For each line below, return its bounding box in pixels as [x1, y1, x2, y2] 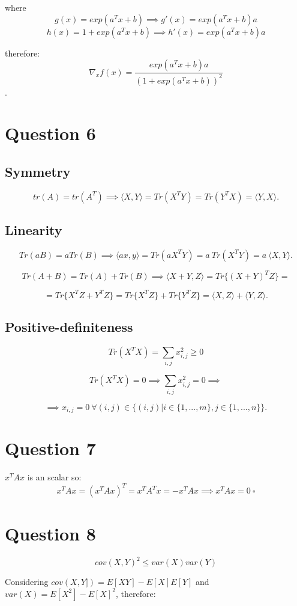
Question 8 [5, 521, 96, 545]
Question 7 [5, 436, 96, 461]
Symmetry [5, 162, 71, 180]
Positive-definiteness [5, 317, 133, 336]
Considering [5, 575, 49, 588]
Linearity [5, 221, 62, 239]
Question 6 [5, 121, 96, 145]
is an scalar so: [27, 471, 82, 483]
